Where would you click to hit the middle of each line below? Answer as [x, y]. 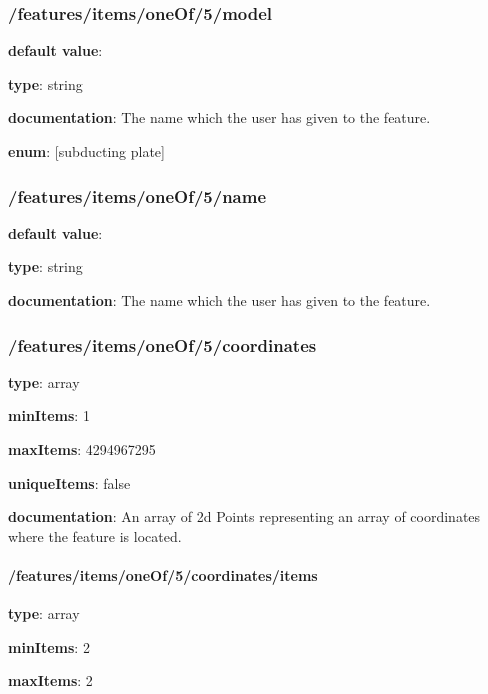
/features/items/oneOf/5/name [137, 195]
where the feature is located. [95, 535]
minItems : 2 [49, 646]
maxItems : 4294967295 [82, 449]
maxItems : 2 [50, 680]
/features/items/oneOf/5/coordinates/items [163, 574]
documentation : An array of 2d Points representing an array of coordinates [244, 516]
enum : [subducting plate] [86, 151]
